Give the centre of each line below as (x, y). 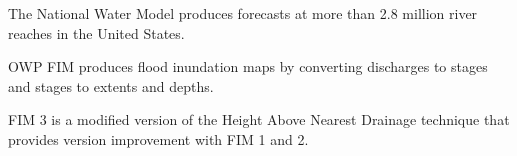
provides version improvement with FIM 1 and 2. (158, 138)
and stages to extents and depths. (111, 85)
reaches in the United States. (96, 32)
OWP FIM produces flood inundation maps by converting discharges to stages (248, 66)
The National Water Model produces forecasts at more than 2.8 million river (243, 13)
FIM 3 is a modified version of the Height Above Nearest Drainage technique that (259, 119)
